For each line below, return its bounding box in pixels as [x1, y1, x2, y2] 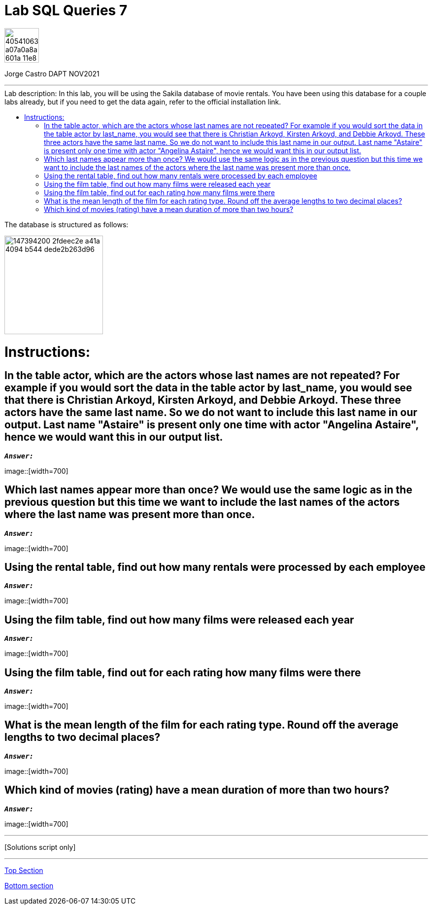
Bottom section [4, 881, 54, 890]
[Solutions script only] [4, 842, 76, 851]
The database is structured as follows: [4, 220, 129, 229]
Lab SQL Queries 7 [4, 2, 128, 19]
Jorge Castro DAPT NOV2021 [4, 69, 100, 78]
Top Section [4, 866, 43, 874]
